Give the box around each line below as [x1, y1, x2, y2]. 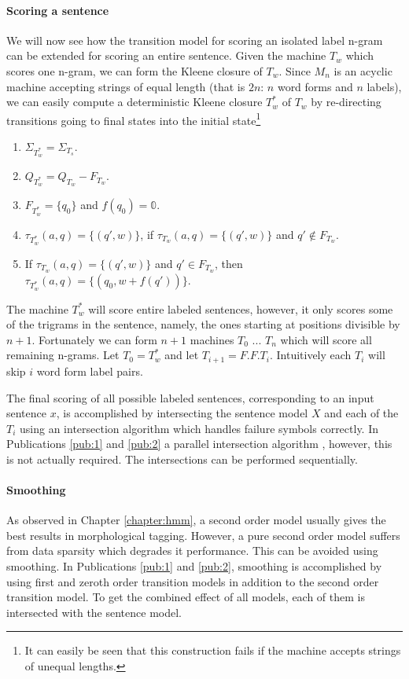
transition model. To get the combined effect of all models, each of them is [6, 589, 365, 605]
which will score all [280, 331, 372, 347]
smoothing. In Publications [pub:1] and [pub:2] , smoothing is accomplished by [6, 558, 382, 574]
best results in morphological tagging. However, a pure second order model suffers [6, 527, 400, 543]
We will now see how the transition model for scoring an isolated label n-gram [6, 31, 383, 48]
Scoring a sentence [6, 2, 109, 18]
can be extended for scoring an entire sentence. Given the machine [6, 47, 326, 64]
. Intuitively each [269, 347, 352, 363]
